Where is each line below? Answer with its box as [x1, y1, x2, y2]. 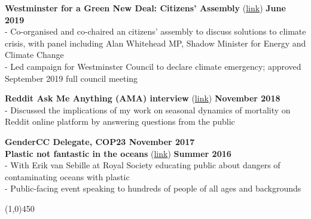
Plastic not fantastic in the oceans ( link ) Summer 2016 [5, 147, 231, 159]
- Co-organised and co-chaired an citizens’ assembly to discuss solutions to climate [5, 25, 306, 38]
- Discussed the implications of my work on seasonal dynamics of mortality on [5, 103, 291, 116]
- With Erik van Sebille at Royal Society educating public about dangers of [5, 159, 280, 171]
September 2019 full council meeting [5, 72, 138, 84]
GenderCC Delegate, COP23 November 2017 [5, 135, 195, 147]
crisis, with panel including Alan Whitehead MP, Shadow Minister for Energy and [5, 36, 306, 49]
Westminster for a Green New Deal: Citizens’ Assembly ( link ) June [5, 2, 286, 14]
